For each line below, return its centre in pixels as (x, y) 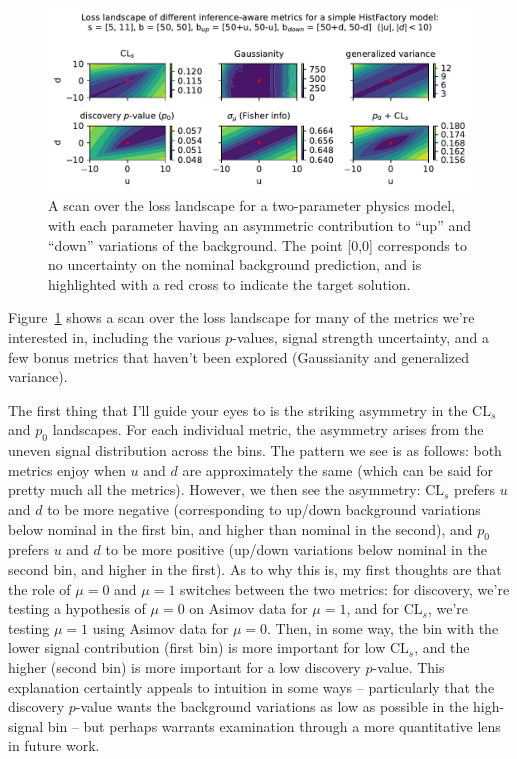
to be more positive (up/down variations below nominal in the (296, 549)
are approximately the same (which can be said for (338, 469)
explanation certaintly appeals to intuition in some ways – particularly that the (251, 686)
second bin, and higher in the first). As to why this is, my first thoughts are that (255, 568)
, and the (442, 647)
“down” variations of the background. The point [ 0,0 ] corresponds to (257, 244)
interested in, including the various (114, 337)
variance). (38, 376)
